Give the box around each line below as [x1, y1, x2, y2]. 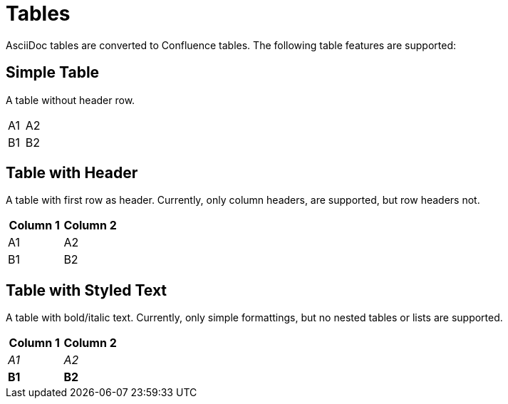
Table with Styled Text [6, 281, 167, 299]
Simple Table [6, 63, 100, 82]
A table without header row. [6, 93, 135, 106]
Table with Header [6, 164, 138, 182]
